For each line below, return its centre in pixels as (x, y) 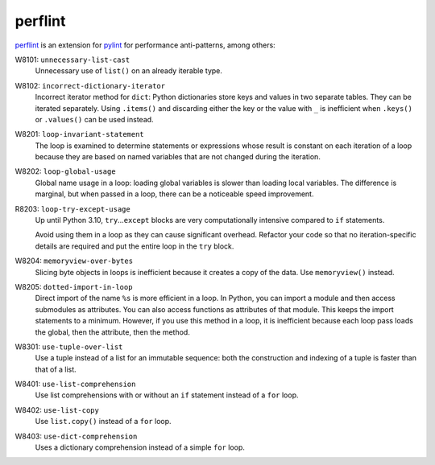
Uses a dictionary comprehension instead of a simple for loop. (140, 447)
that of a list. (56, 369)
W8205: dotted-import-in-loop (74, 286)
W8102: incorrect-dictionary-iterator (90, 85)
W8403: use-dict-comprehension (76, 436)
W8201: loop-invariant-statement (79, 134)
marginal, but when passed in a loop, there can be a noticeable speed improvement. (174, 194)
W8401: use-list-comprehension (75, 384)
